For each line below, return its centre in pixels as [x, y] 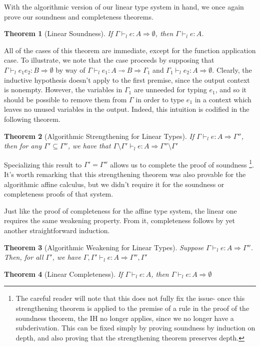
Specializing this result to [43, 164]
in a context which [223, 99]
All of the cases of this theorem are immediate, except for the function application [130, 50]
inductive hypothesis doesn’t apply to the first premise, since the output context [127, 79]
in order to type [160, 99]
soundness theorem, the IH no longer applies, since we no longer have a [125, 318]
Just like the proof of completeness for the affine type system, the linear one [120, 210]
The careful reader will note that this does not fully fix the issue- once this [130, 298]
